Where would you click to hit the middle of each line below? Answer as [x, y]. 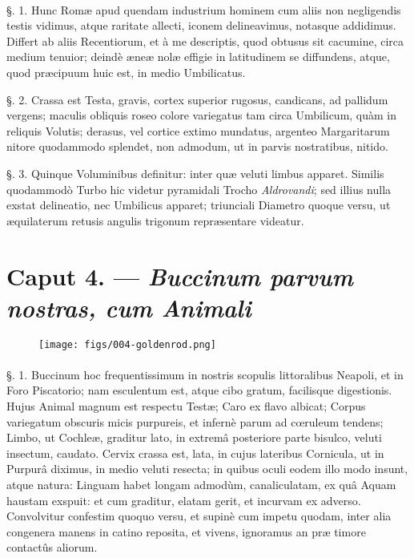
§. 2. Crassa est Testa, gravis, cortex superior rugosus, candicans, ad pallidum [197, 99]
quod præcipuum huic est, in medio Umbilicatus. [126, 72]
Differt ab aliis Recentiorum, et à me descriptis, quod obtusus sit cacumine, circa [205, 40]
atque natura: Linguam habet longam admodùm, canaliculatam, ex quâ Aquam [201, 485]
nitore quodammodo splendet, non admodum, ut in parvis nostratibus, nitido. [197, 146]
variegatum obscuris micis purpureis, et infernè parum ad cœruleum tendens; [195, 421]
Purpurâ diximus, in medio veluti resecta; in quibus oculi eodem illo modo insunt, [207, 469]
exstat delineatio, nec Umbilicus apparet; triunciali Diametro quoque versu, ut [199, 205]
